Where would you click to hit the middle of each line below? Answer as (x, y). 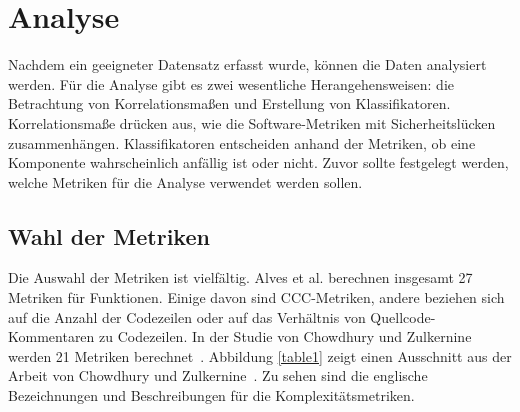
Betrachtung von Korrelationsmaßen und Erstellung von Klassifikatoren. (229, 103)
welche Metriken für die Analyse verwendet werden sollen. (185, 181)
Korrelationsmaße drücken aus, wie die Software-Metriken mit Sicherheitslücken (252, 122)
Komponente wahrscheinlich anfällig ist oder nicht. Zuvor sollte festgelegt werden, (258, 162)
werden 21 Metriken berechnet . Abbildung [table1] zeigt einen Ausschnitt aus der (260, 355)
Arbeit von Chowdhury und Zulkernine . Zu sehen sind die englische (218, 375)
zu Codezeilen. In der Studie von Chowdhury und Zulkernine (285, 336)
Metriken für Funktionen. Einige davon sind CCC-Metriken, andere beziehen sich (256, 297)
